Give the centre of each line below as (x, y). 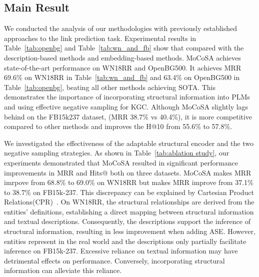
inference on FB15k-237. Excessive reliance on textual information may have (121, 251)
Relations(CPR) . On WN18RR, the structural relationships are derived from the (129, 202)
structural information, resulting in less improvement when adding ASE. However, (130, 231)
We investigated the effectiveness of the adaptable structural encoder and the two (129, 143)
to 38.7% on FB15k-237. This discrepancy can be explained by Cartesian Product (129, 192)
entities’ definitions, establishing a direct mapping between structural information (129, 211)
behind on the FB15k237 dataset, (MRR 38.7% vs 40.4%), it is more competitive (128, 116)
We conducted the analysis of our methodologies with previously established (121, 28)
